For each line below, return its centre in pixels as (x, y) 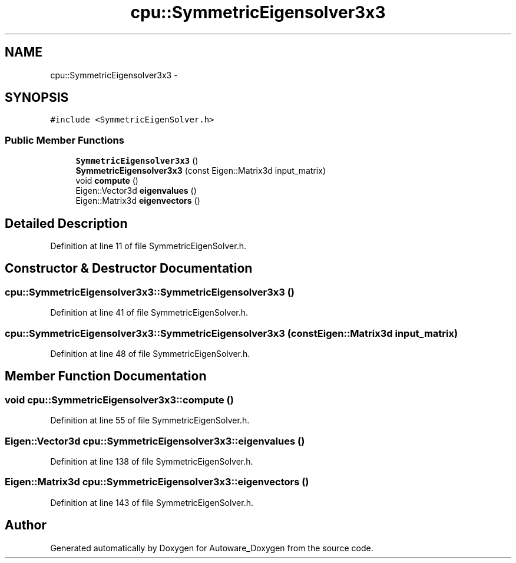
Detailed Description (66, 223)
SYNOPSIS (37, 98)
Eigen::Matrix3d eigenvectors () (138, 201)
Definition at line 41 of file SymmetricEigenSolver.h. (149, 313)
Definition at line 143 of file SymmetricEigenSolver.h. (152, 502)
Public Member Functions (64, 140)
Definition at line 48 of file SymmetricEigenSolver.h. (150, 354)
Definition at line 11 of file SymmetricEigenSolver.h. (148, 246)
